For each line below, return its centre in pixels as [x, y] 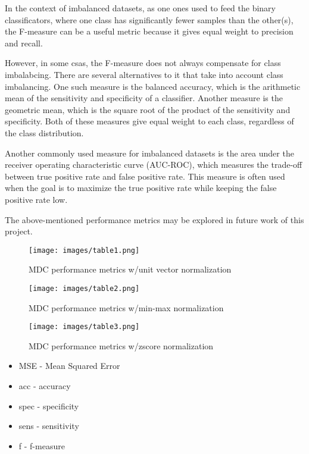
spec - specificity [49, 406]
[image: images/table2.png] [84, 288]
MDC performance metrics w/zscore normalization [121, 345]
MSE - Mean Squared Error [69, 366]
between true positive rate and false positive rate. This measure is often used [145, 176]
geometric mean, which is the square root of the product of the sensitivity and [148, 109]
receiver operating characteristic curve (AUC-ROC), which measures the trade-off [154, 165]
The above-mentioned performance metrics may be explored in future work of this [154, 219]
